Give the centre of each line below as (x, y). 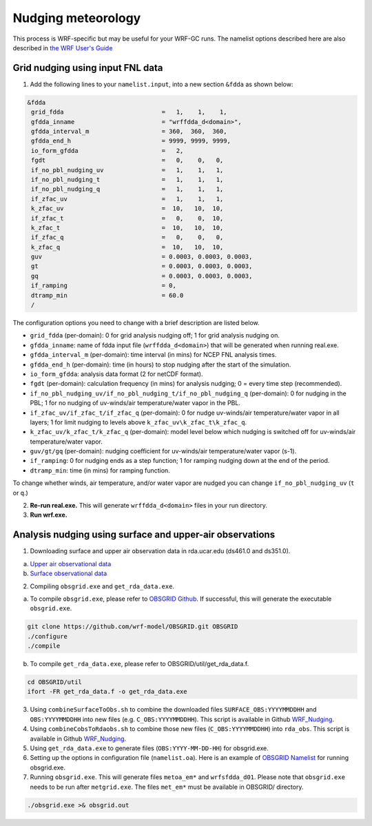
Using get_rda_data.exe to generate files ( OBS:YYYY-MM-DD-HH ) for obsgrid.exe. (149, 748)
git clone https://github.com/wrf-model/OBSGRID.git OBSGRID (133, 627)
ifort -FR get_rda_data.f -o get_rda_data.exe (107, 692)
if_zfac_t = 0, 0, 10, (127, 218)
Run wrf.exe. (49, 515)
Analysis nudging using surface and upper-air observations (144, 535)
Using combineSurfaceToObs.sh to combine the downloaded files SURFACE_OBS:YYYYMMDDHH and (173, 710)
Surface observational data (69, 574)
